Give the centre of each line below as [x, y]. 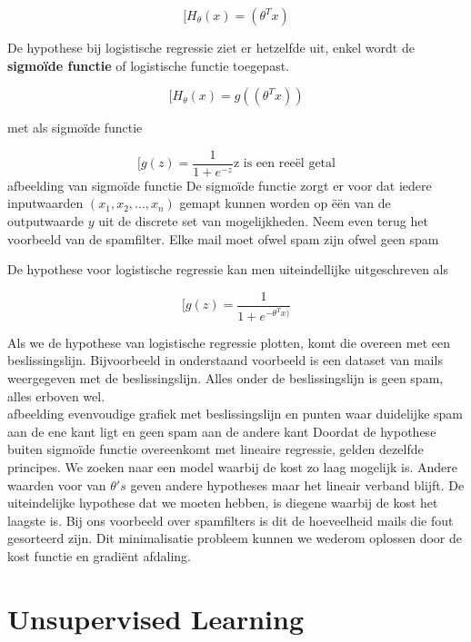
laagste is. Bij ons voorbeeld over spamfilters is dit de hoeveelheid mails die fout [230, 520]
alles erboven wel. [56, 395]
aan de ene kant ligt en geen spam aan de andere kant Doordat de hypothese [222, 431]
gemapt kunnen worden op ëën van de [285, 203]
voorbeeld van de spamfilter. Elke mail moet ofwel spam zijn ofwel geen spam [223, 238]
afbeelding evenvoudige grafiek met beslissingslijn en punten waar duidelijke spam [235, 414]
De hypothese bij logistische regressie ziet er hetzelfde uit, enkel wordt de [211, 47]
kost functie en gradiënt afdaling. [99, 555]
